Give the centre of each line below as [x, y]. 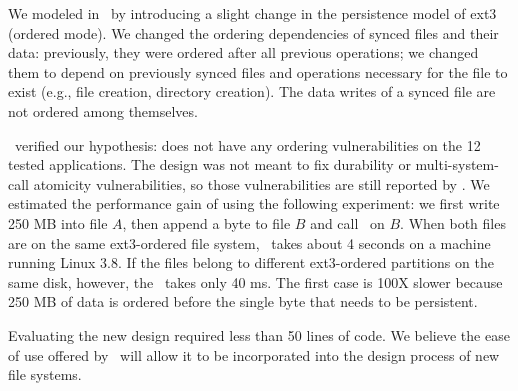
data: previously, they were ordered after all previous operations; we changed [243, 52]
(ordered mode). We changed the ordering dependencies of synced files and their [253, 32]
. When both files [453, 222]
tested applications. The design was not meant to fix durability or [209, 164]
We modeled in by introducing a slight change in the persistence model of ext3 [252, 13]
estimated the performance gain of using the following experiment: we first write [254, 203]
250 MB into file [58, 222]
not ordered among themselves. [103, 110]
